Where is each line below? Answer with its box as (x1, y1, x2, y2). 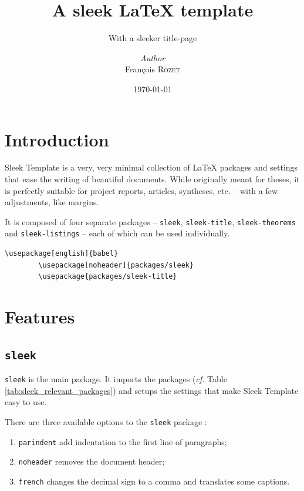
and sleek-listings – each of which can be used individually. (5, 227, 230, 239)
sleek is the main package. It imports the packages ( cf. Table (5, 373, 227, 385)
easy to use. (5, 396, 47, 408)
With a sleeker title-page (108, 32, 197, 44)
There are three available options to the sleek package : (5, 415, 207, 427)
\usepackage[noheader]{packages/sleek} (38, 260, 194, 269)
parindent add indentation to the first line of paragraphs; (18, 435, 227, 447)
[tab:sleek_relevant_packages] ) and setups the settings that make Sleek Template (5, 384, 299, 396)
